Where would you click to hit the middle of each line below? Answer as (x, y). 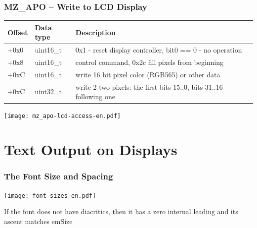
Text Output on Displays (91, 149)
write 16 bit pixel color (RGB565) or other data (148, 74)
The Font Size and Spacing (59, 176)
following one (95, 96)
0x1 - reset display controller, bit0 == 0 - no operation (159, 50)
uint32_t (48, 91)
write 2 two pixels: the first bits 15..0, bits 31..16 (149, 86)
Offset (18, 32)
